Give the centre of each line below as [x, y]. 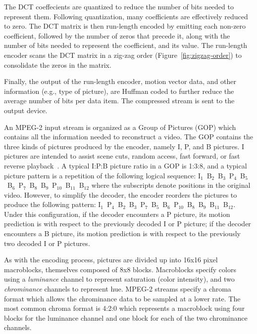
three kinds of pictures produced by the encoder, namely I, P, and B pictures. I [124, 146]
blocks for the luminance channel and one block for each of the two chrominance [126, 317]
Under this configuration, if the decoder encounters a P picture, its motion [117, 214]
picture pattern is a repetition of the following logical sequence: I [102, 175]
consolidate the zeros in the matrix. [58, 64]
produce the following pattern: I [52, 204]
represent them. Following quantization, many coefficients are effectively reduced [126, 16]
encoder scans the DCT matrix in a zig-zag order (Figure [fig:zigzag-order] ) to [123, 55]
